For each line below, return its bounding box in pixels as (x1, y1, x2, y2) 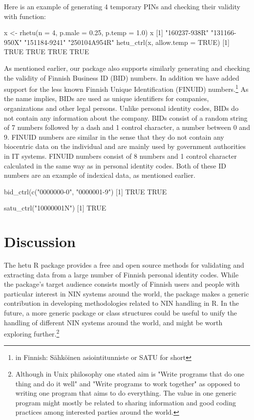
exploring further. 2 (4, 327, 60, 338)
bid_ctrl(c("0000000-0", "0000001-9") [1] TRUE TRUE (4, 186, 167, 196)
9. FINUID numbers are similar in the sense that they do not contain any (4, 131, 224, 142)
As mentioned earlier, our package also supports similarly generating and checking (4, 63, 250, 73)
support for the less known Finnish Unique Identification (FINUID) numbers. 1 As (4, 83, 249, 94)
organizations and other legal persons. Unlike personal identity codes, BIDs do (4, 103, 239, 113)
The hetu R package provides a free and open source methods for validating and (4, 260, 244, 270)
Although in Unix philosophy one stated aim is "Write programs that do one (15, 369, 244, 379)
